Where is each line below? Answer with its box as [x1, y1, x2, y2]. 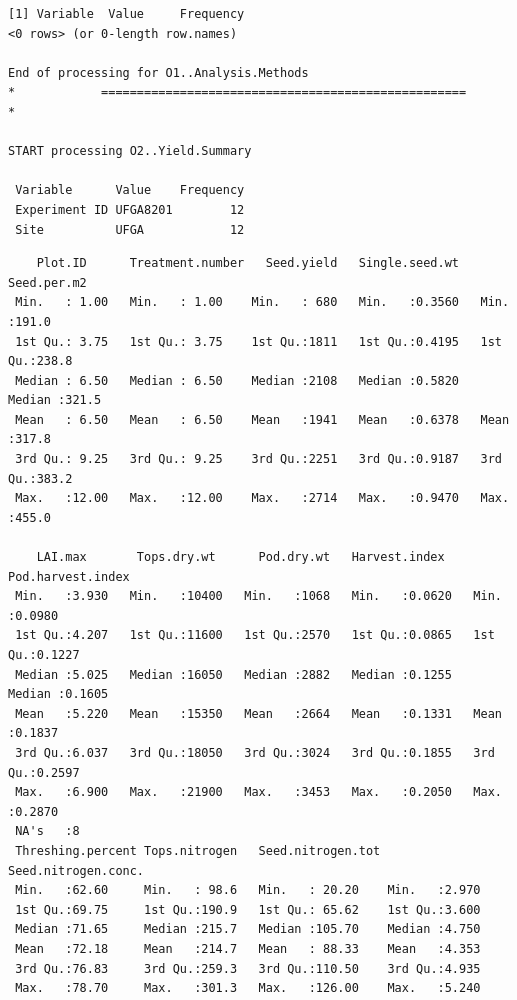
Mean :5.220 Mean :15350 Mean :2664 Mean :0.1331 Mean [15, 706, 502, 721]
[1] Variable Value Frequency [8, 7, 245, 21]
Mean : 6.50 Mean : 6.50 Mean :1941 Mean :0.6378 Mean [15, 412, 510, 427]
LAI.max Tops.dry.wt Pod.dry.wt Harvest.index [36, 550, 445, 565]
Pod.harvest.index [8, 569, 130, 584]
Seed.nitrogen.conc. [8, 863, 145, 878]
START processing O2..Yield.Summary [8, 144, 252, 159]
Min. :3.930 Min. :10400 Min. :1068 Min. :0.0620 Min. [15, 589, 502, 604]
